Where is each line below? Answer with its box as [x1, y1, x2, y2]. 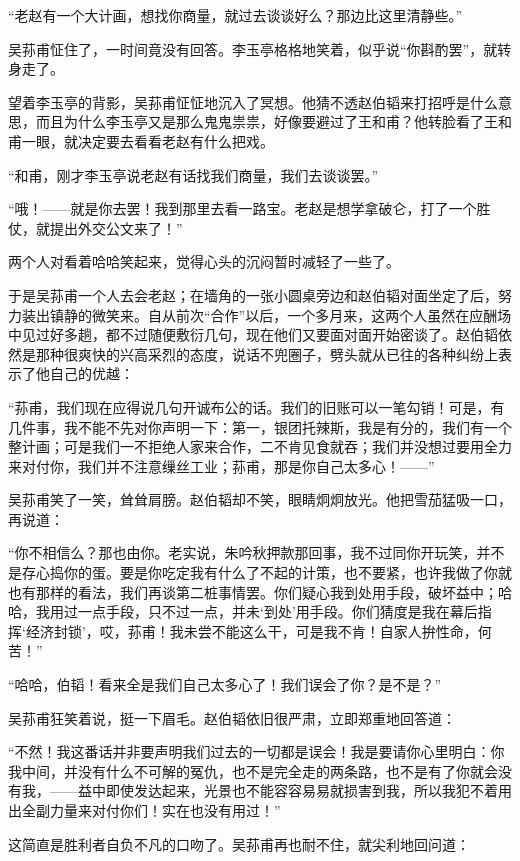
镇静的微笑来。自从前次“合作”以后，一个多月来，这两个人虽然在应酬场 [49, 304, 512, 325]
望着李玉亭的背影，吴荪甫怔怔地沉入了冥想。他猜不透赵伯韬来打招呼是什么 [8, 91, 498, 112]
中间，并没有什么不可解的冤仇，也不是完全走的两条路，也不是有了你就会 [21, 760, 498, 781]
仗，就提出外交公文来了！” [8, 217, 183, 238]
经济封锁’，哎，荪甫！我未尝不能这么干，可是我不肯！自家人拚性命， [25, 620, 478, 641]
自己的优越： [49, 363, 134, 384]
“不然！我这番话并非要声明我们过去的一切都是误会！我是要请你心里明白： [8, 741, 491, 762]
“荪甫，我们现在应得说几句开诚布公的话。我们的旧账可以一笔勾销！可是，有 [8, 396, 505, 417]
